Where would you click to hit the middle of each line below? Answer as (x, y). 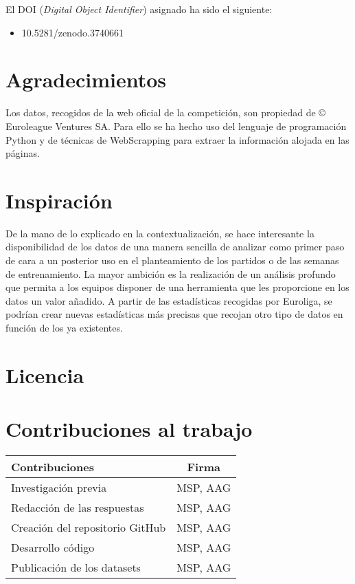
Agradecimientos (86, 79)
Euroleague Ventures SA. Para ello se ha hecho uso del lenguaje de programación (176, 126)
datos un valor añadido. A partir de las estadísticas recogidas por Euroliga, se (169, 300)
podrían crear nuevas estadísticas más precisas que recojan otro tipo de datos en (174, 314)
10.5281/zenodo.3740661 (72, 32)
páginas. (23, 153)
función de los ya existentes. (64, 327)
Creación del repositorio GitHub (89, 528)
